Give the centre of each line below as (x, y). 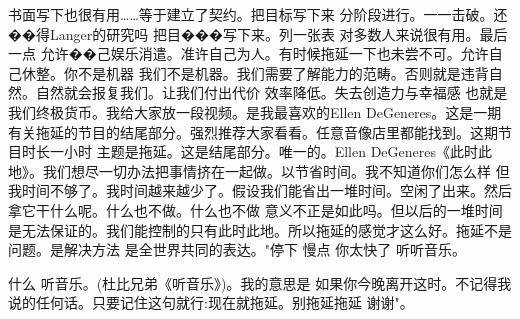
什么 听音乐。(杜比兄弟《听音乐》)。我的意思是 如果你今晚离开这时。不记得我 (260, 282)
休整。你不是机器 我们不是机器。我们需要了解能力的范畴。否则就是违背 (255, 72)
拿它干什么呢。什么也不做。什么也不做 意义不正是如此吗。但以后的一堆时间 (255, 209)
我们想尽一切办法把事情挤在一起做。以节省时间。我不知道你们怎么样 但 (276, 170)
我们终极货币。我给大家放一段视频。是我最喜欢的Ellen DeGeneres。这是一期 (255, 111)
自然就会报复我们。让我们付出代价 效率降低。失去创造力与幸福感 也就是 (271, 92)
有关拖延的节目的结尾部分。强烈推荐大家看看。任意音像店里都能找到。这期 (253, 131)
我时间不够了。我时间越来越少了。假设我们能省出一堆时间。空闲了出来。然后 (260, 190)
